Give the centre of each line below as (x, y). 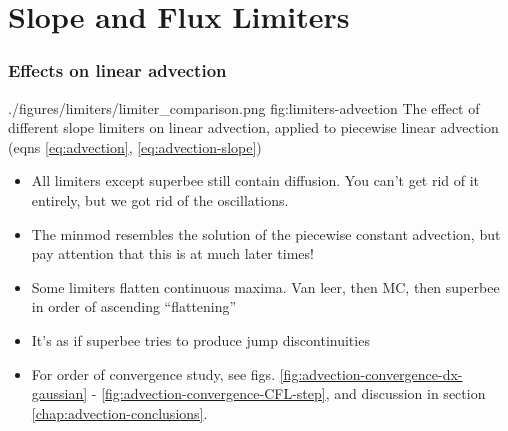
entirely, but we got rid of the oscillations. (160, 199)
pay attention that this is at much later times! (172, 253)
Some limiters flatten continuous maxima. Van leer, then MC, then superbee (265, 286)
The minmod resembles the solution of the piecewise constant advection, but (266, 233)
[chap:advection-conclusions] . (119, 412)
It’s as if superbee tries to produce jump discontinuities (200, 339)
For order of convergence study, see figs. (153, 373)
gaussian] (59, 393)
